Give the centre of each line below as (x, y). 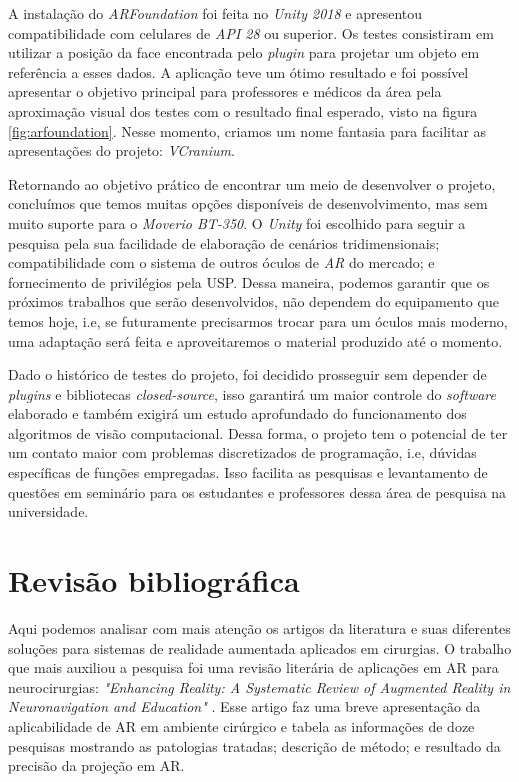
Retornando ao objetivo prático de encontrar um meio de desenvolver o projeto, (252, 183)
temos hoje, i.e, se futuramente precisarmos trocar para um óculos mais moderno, (258, 320)
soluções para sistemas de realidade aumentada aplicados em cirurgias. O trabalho (260, 647)
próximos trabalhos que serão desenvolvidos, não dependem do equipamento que (253, 301)
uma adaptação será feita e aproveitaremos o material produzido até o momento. (255, 340)
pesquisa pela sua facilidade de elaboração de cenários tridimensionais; (224, 242)
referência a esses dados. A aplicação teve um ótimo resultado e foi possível (238, 71)
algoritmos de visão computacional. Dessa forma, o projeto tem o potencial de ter (258, 432)
